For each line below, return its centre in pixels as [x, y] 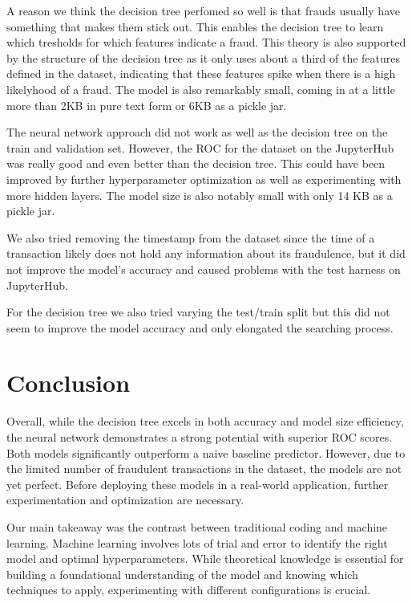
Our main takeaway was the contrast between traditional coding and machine [197, 526]
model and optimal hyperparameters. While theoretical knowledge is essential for [205, 558]
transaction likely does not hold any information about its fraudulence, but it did [206, 253]
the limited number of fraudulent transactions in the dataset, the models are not [204, 469]
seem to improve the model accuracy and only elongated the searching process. [200, 327]
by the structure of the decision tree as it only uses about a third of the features [204, 57]
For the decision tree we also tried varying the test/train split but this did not [198, 312]
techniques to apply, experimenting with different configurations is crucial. [189, 590]
